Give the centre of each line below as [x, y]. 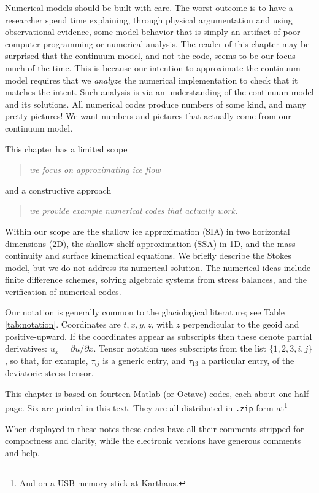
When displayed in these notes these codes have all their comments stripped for [155, 428]
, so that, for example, [47, 360]
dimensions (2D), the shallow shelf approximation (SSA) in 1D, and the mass [150, 243]
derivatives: [26, 348]
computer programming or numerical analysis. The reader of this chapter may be [157, 43]
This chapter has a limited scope [66, 148]
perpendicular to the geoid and [241, 324]
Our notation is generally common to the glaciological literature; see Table [145, 312]
